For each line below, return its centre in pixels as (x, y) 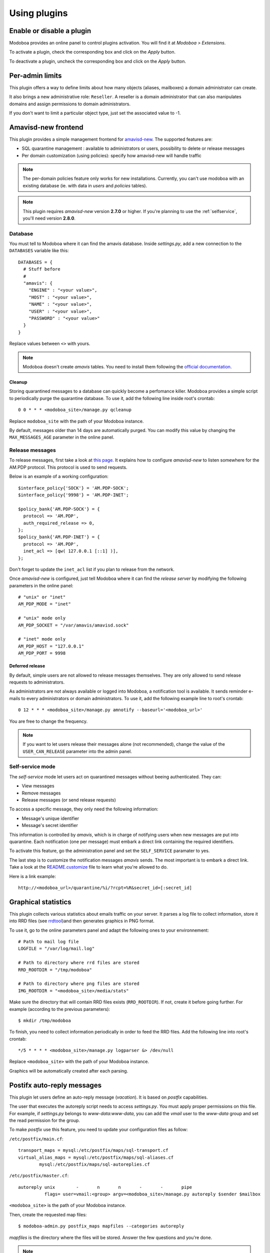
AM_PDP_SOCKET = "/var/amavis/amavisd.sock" (74, 625)
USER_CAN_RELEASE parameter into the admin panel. (77, 751)
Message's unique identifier (50, 818)
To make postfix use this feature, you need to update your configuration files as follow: (98, 1130)
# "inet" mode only (42, 639)
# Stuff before (42, 269)
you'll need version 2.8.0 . (49, 218)
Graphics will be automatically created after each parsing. (69, 1071)
